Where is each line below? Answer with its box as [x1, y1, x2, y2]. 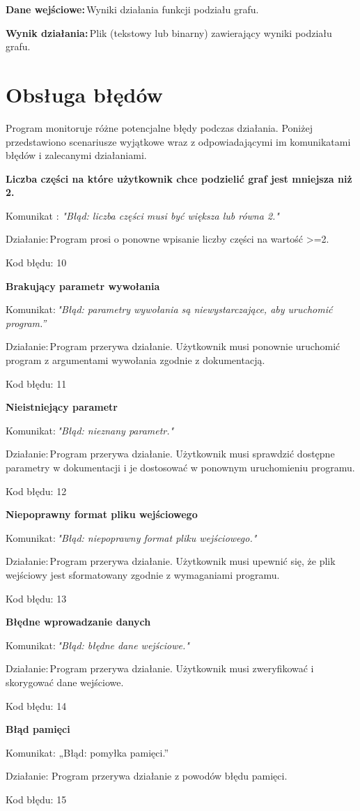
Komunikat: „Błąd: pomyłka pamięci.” [6, 745, 169, 759]
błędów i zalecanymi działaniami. [6, 148, 147, 162]
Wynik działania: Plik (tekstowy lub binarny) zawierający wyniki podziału [6, 25, 332, 40]
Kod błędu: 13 [6, 591, 67, 605]
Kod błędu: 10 [6, 255, 67, 270]
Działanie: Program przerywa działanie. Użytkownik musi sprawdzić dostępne [6, 446, 335, 461]
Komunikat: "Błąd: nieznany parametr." [6, 423, 174, 437]
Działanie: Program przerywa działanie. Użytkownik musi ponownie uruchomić [6, 339, 341, 354]
